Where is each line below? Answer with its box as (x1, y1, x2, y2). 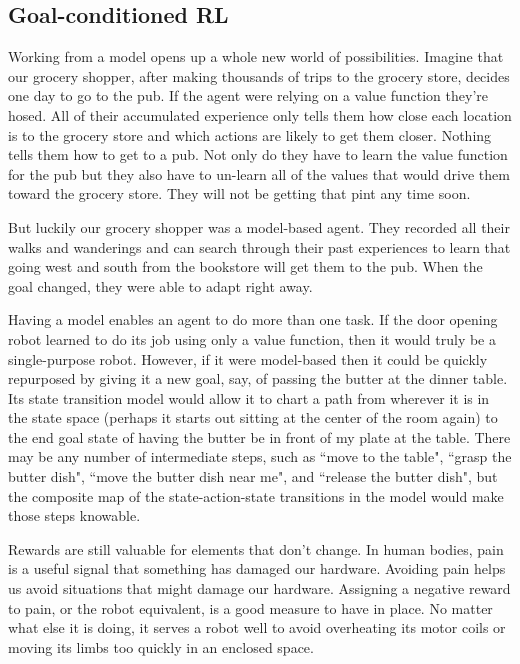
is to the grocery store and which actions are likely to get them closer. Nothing (8, 124, 492, 145)
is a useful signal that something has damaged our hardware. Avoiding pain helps (8, 558, 506, 579)
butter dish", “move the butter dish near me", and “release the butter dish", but (8, 466, 498, 487)
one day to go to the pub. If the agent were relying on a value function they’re (8, 85, 489, 106)
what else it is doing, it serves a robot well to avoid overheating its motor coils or (8, 617, 506, 638)
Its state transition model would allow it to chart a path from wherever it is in (8, 387, 490, 408)
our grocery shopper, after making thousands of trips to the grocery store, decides (8, 65, 510, 86)
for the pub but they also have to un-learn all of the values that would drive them (8, 163, 510, 184)
